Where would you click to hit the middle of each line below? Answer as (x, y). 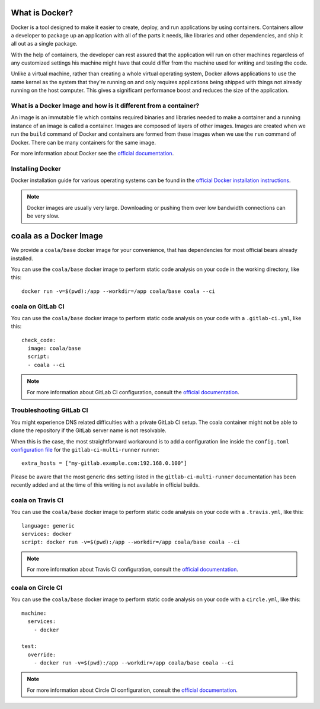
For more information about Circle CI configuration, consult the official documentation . (132, 690)
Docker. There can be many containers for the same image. (84, 142)
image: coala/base (54, 349)
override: (42, 654)
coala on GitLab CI (38, 306)
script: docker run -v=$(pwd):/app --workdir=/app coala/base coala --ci (131, 542)
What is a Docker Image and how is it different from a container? (105, 106)
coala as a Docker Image (57, 236)
